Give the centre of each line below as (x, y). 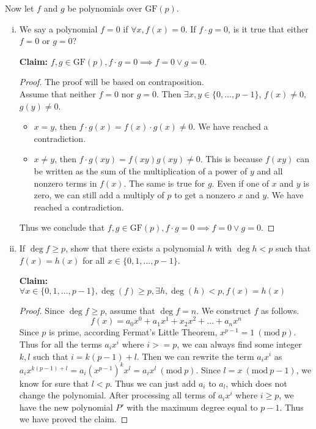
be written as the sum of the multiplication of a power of (141, 170)
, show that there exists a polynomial (135, 248)
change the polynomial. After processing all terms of (117, 395)
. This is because (231, 159)
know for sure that (54, 383)
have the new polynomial (66, 407)
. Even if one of (241, 183)
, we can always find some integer (239, 344)
